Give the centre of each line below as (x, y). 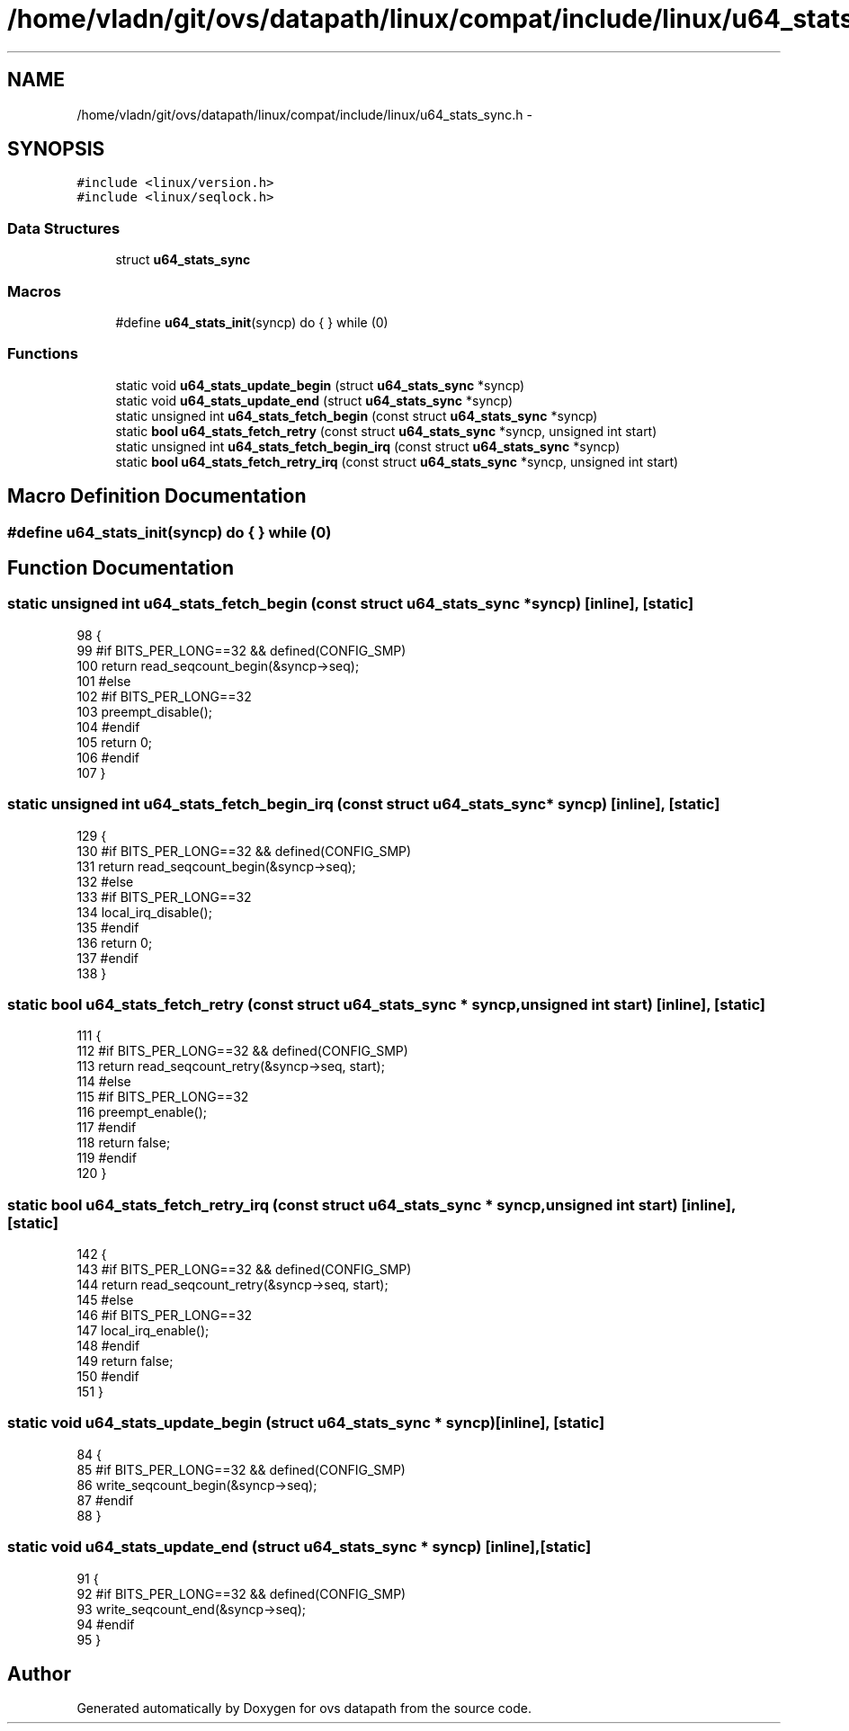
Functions (43, 354)
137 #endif (108, 958)
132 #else (105, 881)
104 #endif (108, 727)
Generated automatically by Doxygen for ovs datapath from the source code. (304, 1709)
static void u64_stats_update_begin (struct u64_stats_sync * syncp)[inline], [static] (306, 1423)
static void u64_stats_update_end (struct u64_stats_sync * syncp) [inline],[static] (299, 1547)
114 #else (104, 1082)
